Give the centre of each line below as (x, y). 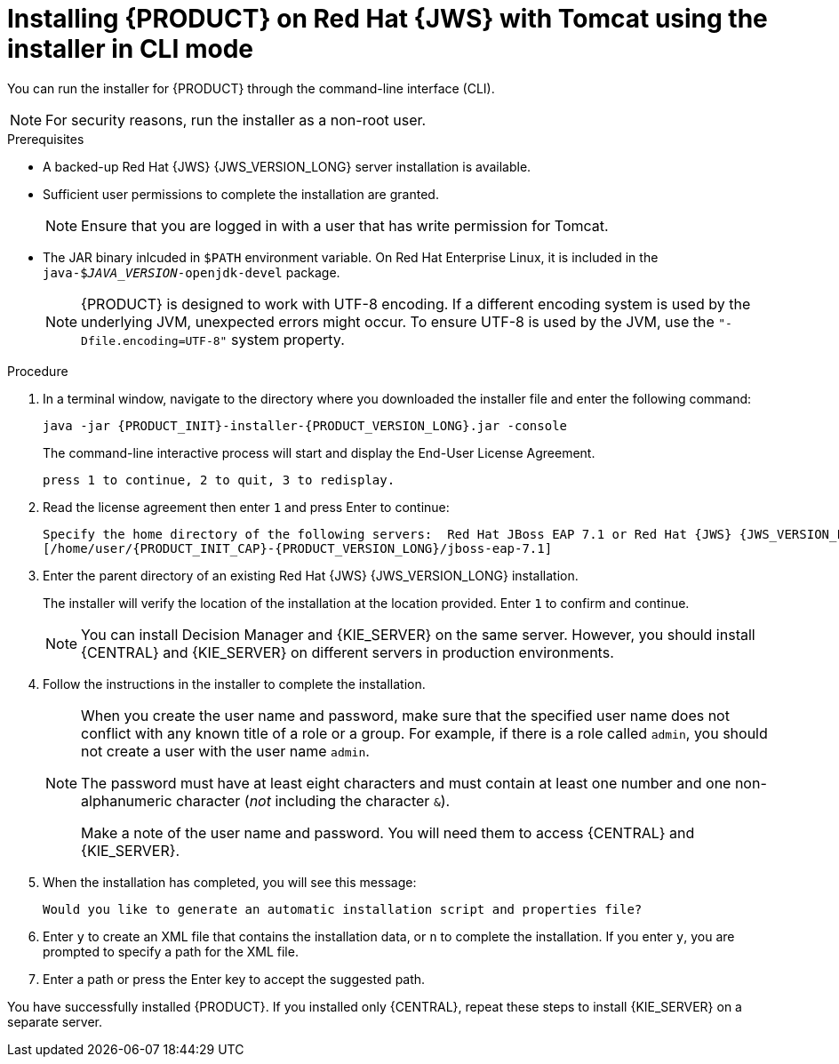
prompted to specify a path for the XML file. (171, 951)
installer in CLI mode (130, 49)
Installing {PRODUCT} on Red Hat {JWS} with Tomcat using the (388, 19)
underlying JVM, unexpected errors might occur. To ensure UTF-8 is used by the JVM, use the (398, 321)
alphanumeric (127, 800)
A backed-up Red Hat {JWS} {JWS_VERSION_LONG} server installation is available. (287, 166)
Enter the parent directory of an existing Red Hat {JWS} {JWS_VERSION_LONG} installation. (311, 575)
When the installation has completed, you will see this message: (230, 882)
